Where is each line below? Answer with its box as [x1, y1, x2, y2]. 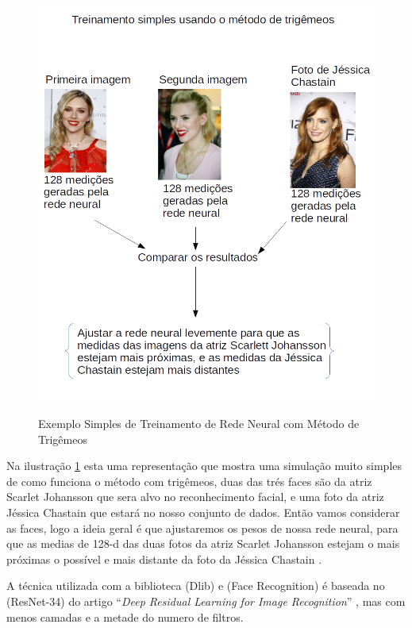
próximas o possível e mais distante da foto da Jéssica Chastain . [6, 550, 322, 567]
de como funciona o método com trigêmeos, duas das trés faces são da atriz [6, 472, 372, 489]
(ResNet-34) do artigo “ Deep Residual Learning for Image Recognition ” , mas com [6, 592, 406, 609]
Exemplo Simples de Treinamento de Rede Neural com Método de [38, 415, 360, 432]
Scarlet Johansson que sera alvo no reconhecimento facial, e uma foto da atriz [6, 488, 384, 505]
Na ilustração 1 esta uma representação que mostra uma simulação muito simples [6, 457, 402, 474]
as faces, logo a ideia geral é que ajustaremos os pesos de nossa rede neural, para [6, 519, 399, 536]
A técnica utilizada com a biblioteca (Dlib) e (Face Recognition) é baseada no [6, 577, 385, 594]
